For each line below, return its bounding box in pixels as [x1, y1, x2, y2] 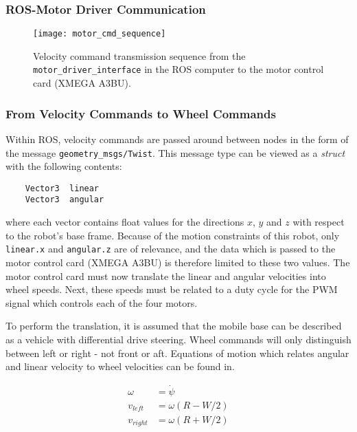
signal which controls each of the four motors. [5, 295, 198, 310]
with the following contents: [5, 159, 122, 173]
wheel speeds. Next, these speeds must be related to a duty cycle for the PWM [5, 282, 338, 296]
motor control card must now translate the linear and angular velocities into [5, 268, 326, 283]
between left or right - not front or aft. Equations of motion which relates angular [5, 345, 349, 360]
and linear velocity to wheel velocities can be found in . [5, 359, 235, 374]
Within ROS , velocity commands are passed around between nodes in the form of [5, 131, 349, 146]
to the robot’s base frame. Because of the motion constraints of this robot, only [5, 228, 340, 242]
